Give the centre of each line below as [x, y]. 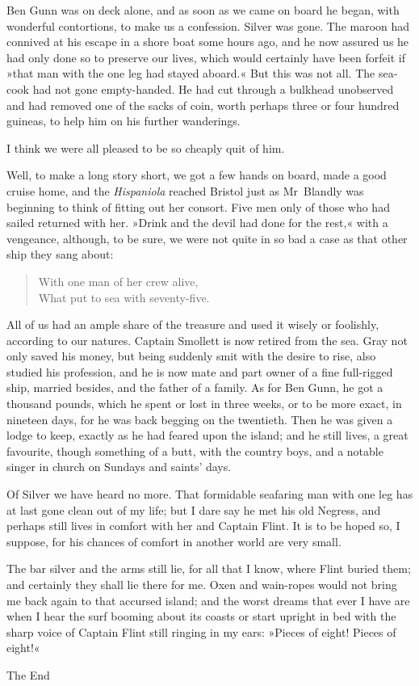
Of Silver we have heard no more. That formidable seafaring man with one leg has [210, 494]
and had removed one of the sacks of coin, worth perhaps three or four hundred [203, 105]
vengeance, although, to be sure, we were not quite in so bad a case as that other [207, 238]
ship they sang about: [60, 254]
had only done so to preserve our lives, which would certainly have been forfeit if [206, 57]
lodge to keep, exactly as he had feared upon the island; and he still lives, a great [207, 435]
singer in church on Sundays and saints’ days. [119, 467]
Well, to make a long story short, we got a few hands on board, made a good [197, 175]
